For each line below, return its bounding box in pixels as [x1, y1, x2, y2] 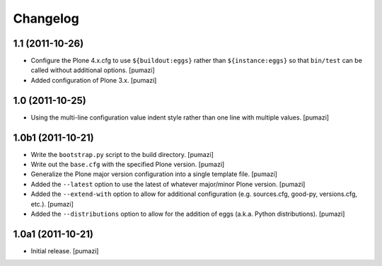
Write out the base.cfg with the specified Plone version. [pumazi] [30, 160, 225, 169]
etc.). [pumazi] [30, 199, 74, 208]
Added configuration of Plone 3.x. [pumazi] [30, 76, 157, 84]
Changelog [13, 11, 79, 26]
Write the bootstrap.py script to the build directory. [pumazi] [30, 150, 214, 158]
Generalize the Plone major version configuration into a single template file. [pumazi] [30, 170, 277, 178]
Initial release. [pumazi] [30, 246, 99, 255]
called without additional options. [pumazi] [30, 66, 155, 74]
